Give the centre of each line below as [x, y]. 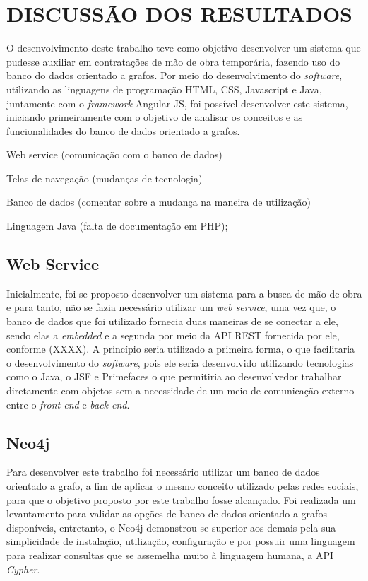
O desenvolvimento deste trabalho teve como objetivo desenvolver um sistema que [184, 48]
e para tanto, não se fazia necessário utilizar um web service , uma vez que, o [171, 307]
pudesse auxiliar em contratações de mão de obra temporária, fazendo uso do [173, 61]
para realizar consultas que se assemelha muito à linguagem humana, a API [170, 554]
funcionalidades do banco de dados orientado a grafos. [123, 130]
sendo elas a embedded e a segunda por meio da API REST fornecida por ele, [173, 335]
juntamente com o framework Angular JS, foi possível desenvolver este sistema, [177, 103]
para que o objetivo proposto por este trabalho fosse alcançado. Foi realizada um [181, 499]
